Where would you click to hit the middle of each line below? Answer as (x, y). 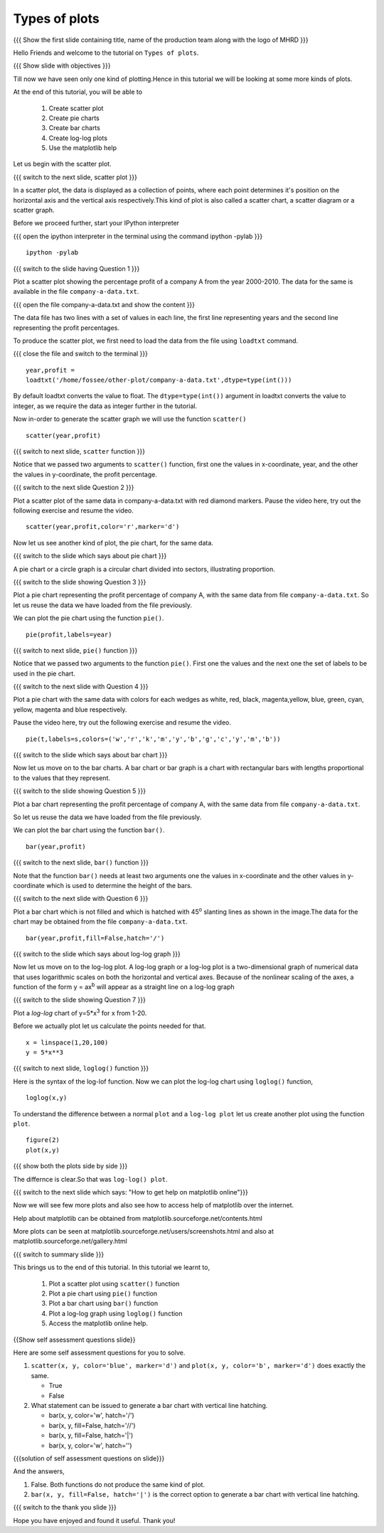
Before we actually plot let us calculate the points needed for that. (110, 1026)
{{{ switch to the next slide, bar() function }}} (81, 862)
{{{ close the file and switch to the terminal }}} (81, 354)
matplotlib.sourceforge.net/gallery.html (70, 1241)
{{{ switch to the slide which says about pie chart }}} (90, 556)
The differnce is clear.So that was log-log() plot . (90, 1179)
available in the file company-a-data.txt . (76, 292)
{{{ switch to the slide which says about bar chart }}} (90, 755)
